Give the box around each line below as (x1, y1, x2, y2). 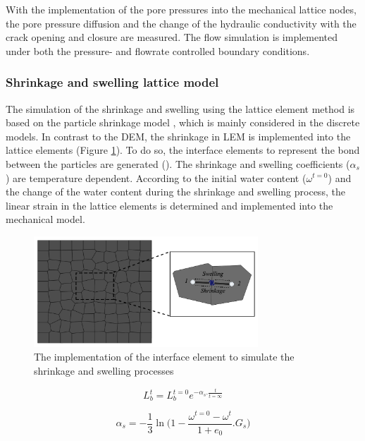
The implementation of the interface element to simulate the (34, 349, 295, 364)
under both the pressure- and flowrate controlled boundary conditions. (6, 43, 310, 58)
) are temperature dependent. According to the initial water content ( (6, 170, 307, 185)
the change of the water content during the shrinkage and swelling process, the (6, 184, 345, 199)
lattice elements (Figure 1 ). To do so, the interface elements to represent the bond (6, 143, 360, 157)
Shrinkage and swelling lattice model (6, 73, 219, 91)
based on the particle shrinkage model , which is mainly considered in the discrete (6, 115, 360, 130)
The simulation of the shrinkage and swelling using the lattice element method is (6, 101, 355, 116)
